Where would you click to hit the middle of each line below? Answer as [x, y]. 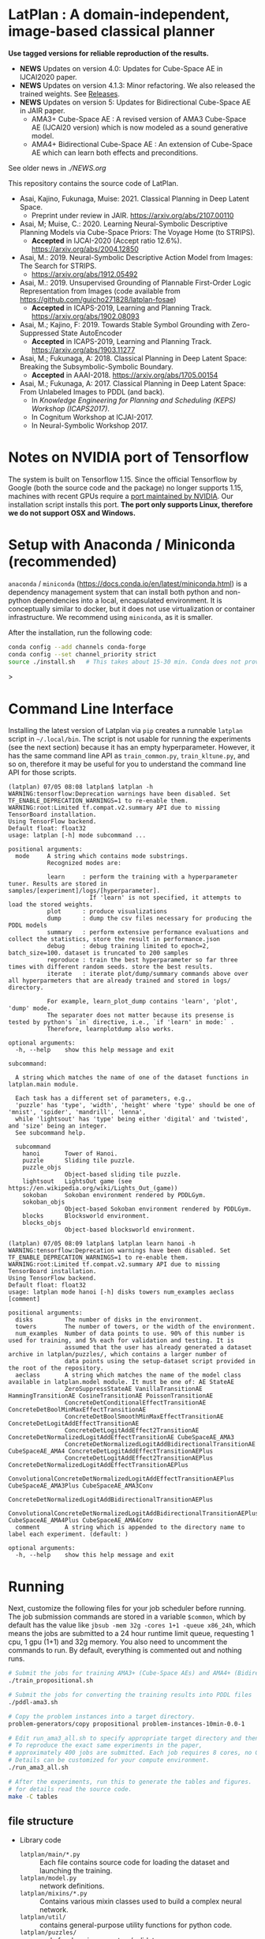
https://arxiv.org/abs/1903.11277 [83, 350]
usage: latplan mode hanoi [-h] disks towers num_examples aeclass [121, 1292]
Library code [40, 1840]
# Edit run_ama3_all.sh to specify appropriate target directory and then [134, 1738]
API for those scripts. [43, 773]
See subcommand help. [51, 1133]
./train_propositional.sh [50, 1681]
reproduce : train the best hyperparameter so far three [142, 960]
